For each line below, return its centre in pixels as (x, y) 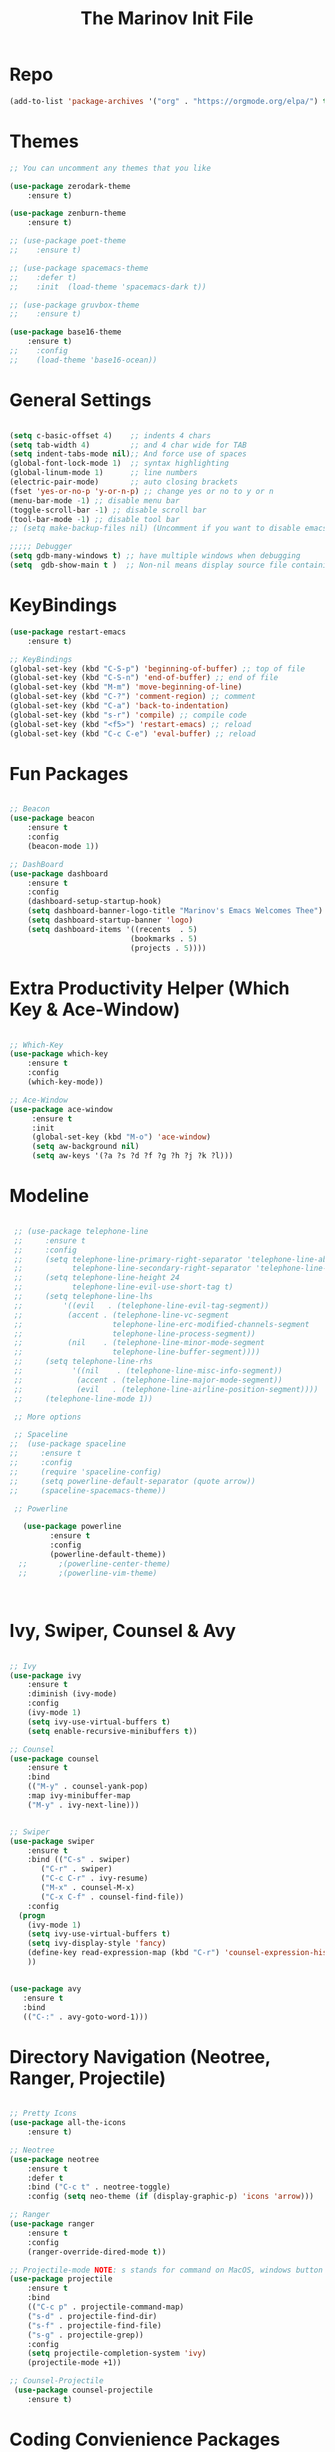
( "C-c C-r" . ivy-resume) (94, 1878)
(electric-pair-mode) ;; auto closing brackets (124, 482)
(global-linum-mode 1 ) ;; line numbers (103, 473)
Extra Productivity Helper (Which (150, 988)
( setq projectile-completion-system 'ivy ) (117, 2353)
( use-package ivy (45, 1675)
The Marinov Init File (167, 18)
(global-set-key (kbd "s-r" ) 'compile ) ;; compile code (128, 715)
